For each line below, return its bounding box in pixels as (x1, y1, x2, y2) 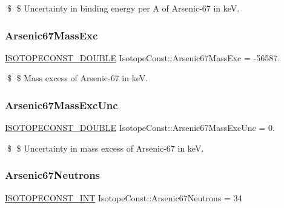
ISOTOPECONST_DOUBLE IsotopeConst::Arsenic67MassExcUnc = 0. (5, 121, 275, 134)
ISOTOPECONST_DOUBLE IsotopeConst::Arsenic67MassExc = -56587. (5, 51, 280, 64)
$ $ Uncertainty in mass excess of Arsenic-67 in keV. (7, 141, 204, 154)
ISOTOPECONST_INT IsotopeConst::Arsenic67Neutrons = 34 (5, 191, 242, 204)
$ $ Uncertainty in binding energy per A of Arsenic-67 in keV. (7, 2, 240, 14)
